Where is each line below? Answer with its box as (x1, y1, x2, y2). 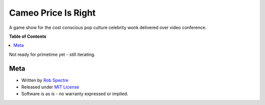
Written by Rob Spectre (21, 77, 69, 83)
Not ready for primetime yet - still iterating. (9, 52, 96, 57)
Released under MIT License (21, 84, 79, 90)
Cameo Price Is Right (9, 7, 96, 18)
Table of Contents (9, 33, 47, 39)
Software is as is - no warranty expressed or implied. (21, 91, 129, 97)
